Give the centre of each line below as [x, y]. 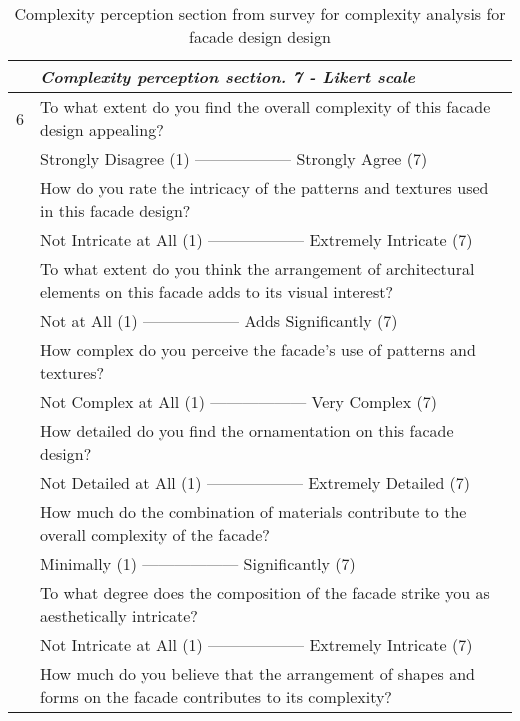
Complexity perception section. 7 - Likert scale [227, 76]
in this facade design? [115, 210]
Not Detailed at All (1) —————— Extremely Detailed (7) [255, 482]
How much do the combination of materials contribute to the [253, 511]
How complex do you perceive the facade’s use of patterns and [258, 349]
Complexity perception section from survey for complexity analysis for [260, 13]
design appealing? [102, 129]
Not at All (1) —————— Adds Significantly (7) [219, 320]
